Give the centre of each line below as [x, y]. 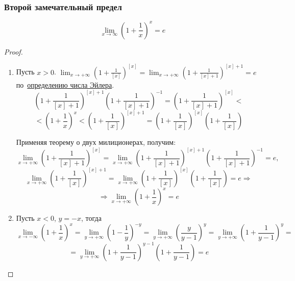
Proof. [14, 51]
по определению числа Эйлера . [65, 84]
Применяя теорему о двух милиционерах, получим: [96, 142]
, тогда [91, 218]
